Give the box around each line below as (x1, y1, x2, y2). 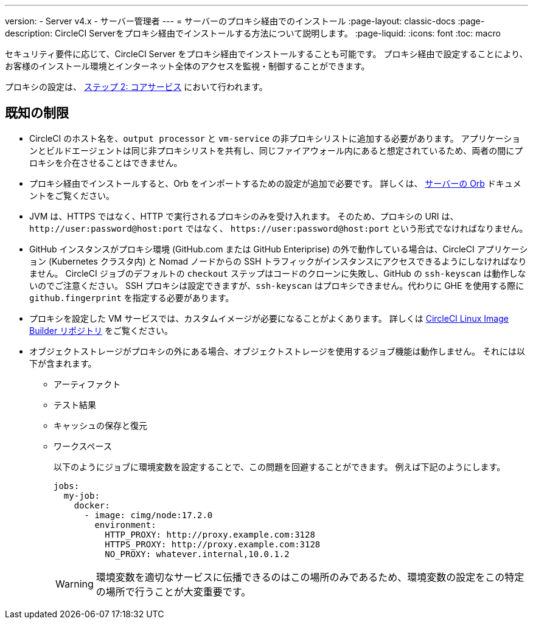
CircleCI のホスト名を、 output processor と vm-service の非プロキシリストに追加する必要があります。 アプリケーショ (29, 133, 521, 144)
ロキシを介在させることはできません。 (29, 157, 183, 168)
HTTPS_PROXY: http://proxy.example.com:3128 (105, 539, 321, 549)
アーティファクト (54, 378, 121, 389)
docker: (74, 500, 110, 510)
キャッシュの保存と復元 (54, 420, 147, 431)
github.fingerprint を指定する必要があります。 (29, 292, 234, 303)
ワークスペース (54, 440, 112, 451)
